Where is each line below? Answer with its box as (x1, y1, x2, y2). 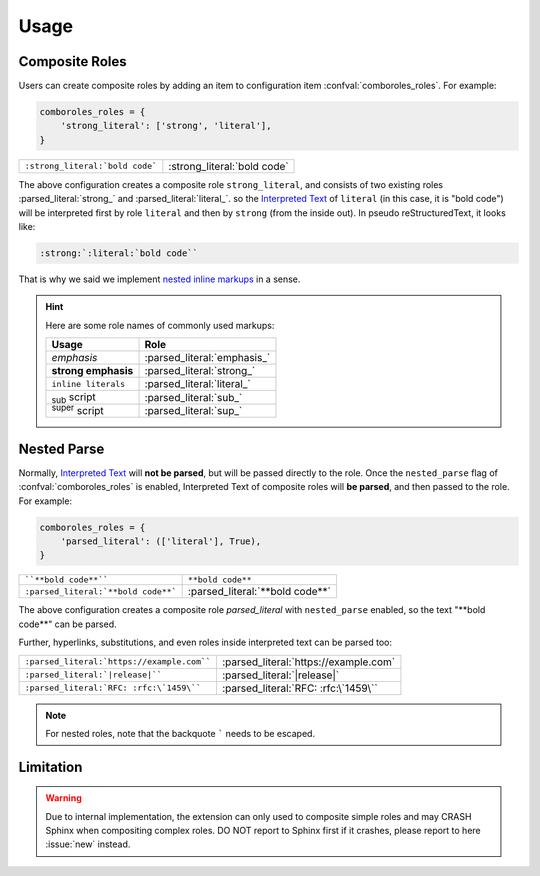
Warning (45, 792, 82, 804)
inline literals (51, 378, 126, 389)
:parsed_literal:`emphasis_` (144, 351, 271, 365)
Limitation (18, 758, 83, 775)
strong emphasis (51, 364, 134, 378)
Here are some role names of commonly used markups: (45, 319, 275, 331)
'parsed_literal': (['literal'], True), (60, 535, 262, 547)
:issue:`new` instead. (45, 838, 131, 850)
